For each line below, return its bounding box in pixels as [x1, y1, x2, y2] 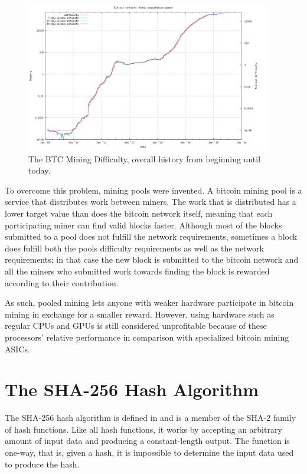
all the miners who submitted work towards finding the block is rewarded [5, 264, 270, 277]
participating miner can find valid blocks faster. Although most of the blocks [5, 218, 282, 231]
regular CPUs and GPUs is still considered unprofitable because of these [5, 319, 267, 332]
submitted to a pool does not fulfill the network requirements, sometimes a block [5, 230, 298, 243]
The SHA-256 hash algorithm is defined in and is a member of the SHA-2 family [5, 411, 296, 424]
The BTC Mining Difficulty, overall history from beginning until [28, 152, 261, 165]
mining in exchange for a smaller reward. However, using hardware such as [5, 308, 275, 320]
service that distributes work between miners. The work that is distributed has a [5, 195, 296, 208]
